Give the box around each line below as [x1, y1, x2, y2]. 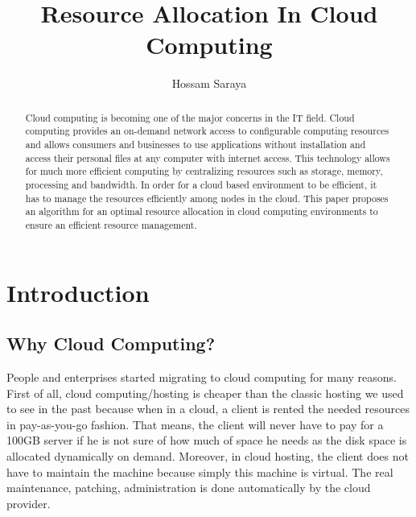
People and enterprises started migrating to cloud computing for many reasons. [6, 369, 397, 385]
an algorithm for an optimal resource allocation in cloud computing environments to [25, 205, 378, 218]
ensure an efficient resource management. [25, 217, 197, 231]
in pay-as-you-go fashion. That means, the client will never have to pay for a [6, 416, 384, 432]
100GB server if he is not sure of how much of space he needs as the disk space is [6, 432, 407, 449]
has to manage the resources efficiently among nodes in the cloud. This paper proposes [25, 191, 389, 205]
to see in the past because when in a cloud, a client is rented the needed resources [6, 400, 410, 417]
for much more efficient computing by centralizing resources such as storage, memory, [25, 164, 383, 178]
